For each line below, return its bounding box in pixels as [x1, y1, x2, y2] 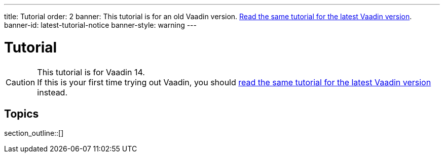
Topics [4, 107, 39, 120]
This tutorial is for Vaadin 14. [37, 67, 145, 77]
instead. [37, 87, 68, 97]
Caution [6, 77, 35, 87]
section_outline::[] [4, 129, 64, 138]
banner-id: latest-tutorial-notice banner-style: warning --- [4, 21, 197, 29]
